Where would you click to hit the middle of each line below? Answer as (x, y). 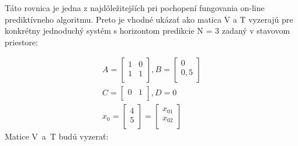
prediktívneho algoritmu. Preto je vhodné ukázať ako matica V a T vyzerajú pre (149, 19)
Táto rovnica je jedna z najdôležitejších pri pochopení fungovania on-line (135, 8)
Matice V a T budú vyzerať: (57, 136)
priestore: (21, 42)
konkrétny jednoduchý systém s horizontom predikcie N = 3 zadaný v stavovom (148, 31)
